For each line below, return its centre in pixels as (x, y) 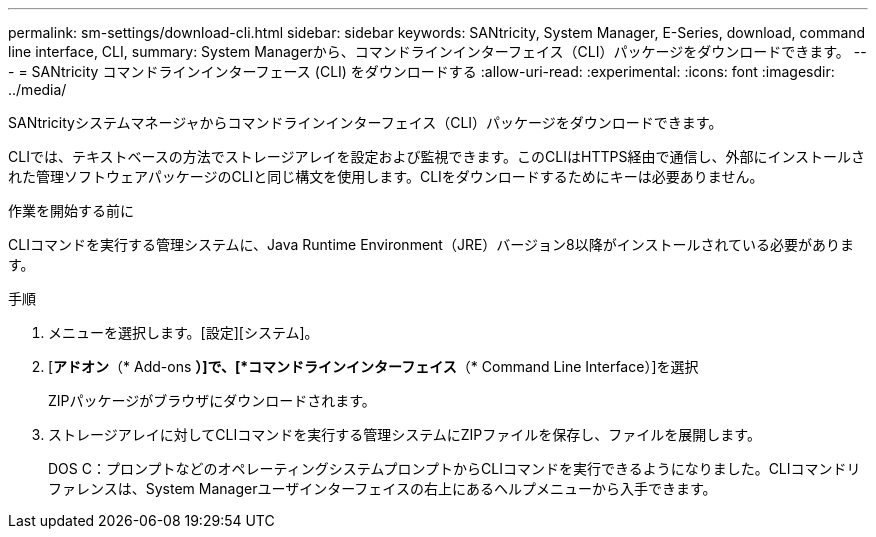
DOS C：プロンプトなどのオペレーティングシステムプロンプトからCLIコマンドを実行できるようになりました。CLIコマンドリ (454, 468)
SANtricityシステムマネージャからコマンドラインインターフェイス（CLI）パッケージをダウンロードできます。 (365, 122)
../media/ (37, 89)
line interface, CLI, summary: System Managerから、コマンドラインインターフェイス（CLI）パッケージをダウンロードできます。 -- (437, 51)
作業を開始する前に (71, 210)
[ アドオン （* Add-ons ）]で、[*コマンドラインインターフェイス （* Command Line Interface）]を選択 (373, 366)
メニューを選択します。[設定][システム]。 (183, 332)
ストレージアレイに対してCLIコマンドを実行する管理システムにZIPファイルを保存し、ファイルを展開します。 (404, 434)
